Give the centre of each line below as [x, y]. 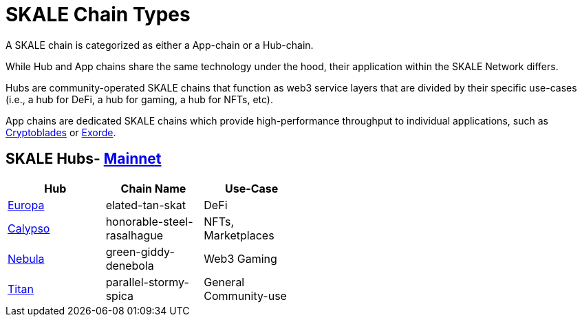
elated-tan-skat [145, 205]
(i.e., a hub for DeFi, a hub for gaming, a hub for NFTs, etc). [139, 99]
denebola [130, 265]
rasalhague [134, 235]
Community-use [245, 296]
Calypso [29, 228]
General [224, 282]
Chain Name [153, 188]
